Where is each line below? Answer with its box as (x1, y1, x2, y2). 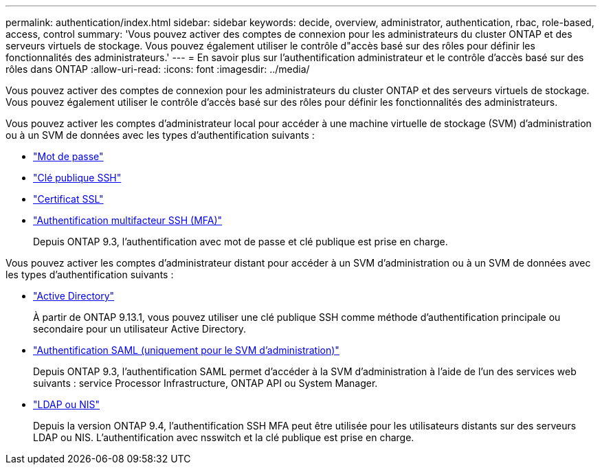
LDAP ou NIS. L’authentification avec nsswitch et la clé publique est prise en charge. (33, 432, 414, 443)
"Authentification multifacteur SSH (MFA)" (33, 214, 223, 226)
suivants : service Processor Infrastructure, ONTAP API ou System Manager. (33, 377, 378, 389)
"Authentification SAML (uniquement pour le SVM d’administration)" (33, 344, 339, 356)
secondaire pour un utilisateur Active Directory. (33, 323, 247, 335)
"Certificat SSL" (33, 193, 104, 205)
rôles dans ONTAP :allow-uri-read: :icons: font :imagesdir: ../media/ (5, 63, 310, 75)
